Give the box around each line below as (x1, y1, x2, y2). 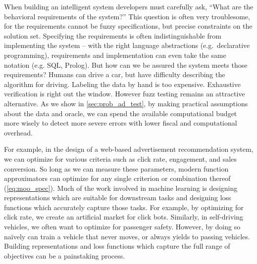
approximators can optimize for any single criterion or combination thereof (4, 173, 231, 183)
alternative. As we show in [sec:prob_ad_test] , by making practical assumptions (4, 98, 248, 108)
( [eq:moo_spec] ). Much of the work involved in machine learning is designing (4, 182, 238, 193)
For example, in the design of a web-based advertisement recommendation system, (4, 144, 254, 154)
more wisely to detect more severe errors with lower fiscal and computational (4, 118, 237, 128)
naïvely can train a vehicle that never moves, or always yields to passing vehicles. (4, 231, 250, 241)
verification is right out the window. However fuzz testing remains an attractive (4, 88, 245, 99)
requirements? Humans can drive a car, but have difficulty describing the (4, 69, 225, 80)
